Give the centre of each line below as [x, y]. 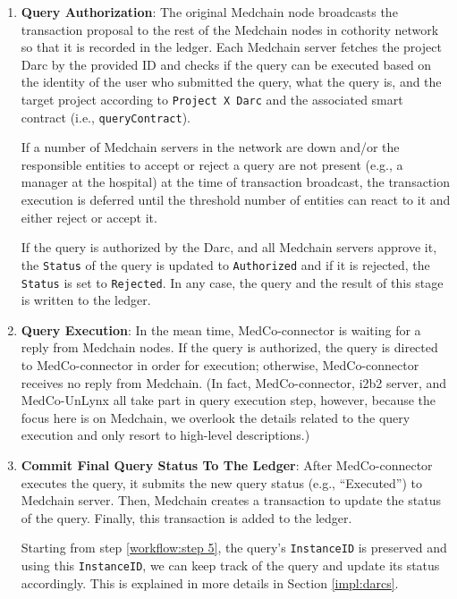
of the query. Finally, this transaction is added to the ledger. [186, 517]
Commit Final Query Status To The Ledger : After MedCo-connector [227, 464]
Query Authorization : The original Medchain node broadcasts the [209, 12]
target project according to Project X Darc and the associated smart [212, 99]
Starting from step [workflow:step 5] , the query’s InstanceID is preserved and [234, 548]
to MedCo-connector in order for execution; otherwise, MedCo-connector [220, 364]
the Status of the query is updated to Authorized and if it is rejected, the [225, 264]
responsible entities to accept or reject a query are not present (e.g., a [212, 164]
